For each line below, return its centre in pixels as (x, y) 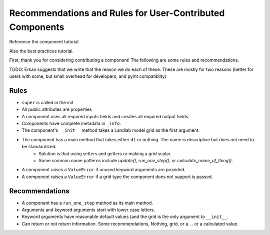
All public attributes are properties (57, 109)
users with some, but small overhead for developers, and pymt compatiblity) (88, 76)
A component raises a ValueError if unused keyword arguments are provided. (104, 170)
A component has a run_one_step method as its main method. (87, 203)
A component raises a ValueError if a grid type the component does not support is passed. (117, 177)
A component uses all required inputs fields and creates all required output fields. (105, 116)
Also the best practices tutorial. (41, 51)
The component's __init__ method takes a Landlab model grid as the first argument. (111, 130)
